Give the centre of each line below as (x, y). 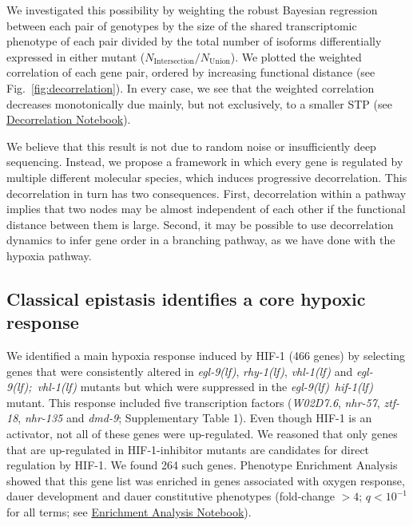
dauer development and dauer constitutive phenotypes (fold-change (171, 496)
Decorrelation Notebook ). (69, 119)
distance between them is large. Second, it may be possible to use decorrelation (200, 224)
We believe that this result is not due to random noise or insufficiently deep (191, 146)
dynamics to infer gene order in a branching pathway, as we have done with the (201, 240)
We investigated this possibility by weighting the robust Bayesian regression (192, 10)
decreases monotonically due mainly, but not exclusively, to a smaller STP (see (199, 103)
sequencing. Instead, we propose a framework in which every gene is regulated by (205, 162)
